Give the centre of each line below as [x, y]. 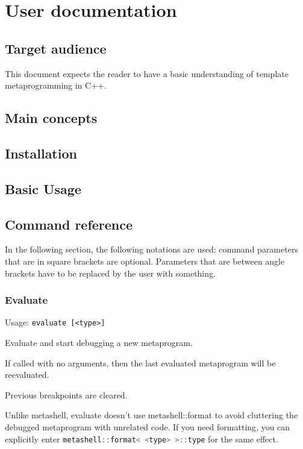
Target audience [56, 48]
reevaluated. [27, 375]
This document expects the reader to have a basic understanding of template [147, 73]
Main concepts [51, 118]
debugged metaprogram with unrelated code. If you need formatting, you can [148, 426]
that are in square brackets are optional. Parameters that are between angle [145, 261]
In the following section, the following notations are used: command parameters [151, 249]
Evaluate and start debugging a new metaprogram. [99, 342]
